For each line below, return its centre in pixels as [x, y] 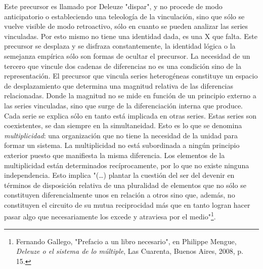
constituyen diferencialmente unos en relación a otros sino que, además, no [120, 195]
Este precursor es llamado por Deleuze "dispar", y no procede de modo [113, 6]
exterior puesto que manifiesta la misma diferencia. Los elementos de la [115, 155]
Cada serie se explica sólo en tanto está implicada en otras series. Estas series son [130, 115]
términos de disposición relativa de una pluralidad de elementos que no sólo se [125, 185]
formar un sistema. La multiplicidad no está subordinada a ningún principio [122, 145]
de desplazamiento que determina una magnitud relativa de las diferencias [119, 85]
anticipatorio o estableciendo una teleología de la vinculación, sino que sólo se [124, 16]
